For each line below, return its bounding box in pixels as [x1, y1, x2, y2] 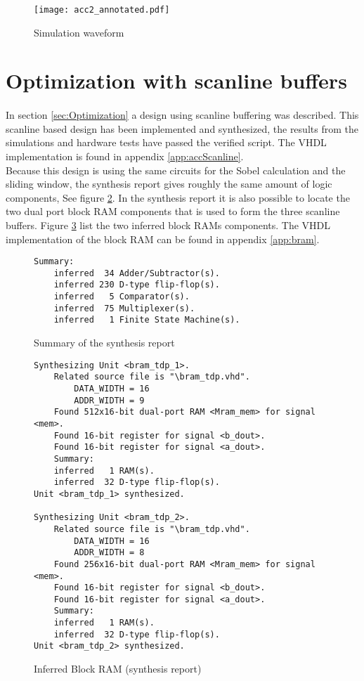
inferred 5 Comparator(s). [53, 292, 190, 302]
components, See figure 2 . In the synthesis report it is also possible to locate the [6, 190, 350, 205]
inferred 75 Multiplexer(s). [53, 303, 195, 313]
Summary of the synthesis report [34, 335, 175, 350]
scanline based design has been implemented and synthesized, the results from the [6, 121, 358, 136]
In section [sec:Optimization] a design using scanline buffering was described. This [6, 108, 359, 122]
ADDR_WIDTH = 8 [74, 547, 145, 558]
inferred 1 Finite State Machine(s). [53, 315, 240, 325]
